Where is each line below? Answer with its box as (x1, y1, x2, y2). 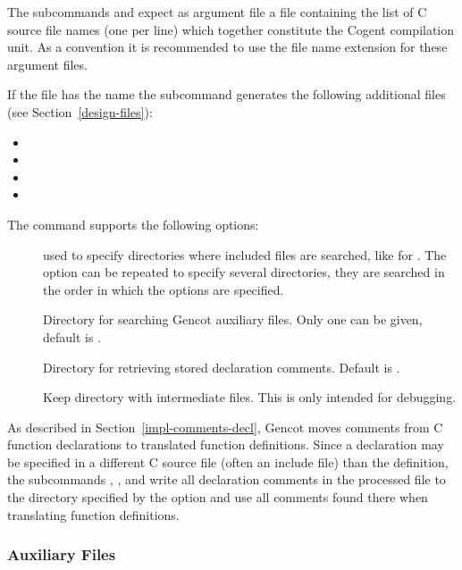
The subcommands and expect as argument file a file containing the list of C (7, 3, 427, 21)
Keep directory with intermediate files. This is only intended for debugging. (43, 388, 457, 407)
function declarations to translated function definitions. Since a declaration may (7, 435, 444, 454)
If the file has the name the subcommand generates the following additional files (7, 85, 446, 104)
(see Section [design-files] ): (7, 102, 153, 121)
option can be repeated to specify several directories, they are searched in (43, 263, 445, 281)
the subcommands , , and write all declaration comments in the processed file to (7, 470, 446, 489)
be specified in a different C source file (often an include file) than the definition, (7, 452, 449, 471)
